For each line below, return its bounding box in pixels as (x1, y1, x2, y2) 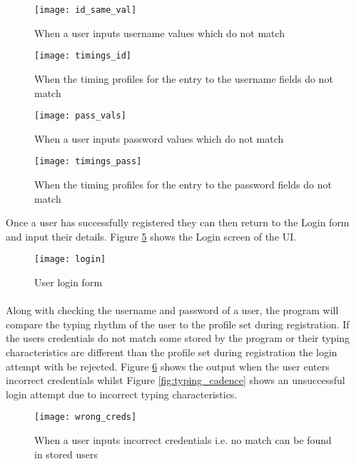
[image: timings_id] (34, 51, 132, 61)
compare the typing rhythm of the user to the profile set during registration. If (6, 316, 350, 331)
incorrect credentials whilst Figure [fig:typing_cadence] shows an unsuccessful (6, 373, 345, 388)
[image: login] (34, 254, 106, 265)
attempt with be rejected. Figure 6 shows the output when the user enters (6, 358, 330, 373)
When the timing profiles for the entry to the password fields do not (34, 177, 332, 191)
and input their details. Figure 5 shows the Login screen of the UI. (6, 228, 297, 243)
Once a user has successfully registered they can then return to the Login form (6, 215, 350, 230)
